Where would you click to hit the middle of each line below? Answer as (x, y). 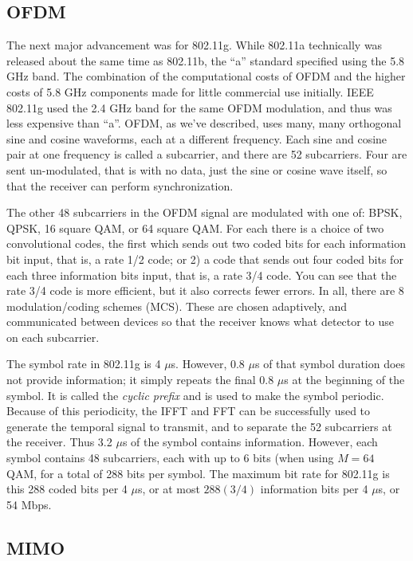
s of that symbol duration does (330, 364)
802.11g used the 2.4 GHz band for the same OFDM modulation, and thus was (199, 107)
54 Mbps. (29, 504)
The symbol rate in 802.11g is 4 (84, 364)
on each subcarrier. (53, 337)
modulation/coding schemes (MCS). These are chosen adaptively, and (177, 306)
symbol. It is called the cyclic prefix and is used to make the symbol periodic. (195, 395)
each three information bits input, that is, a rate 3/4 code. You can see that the (202, 275)
